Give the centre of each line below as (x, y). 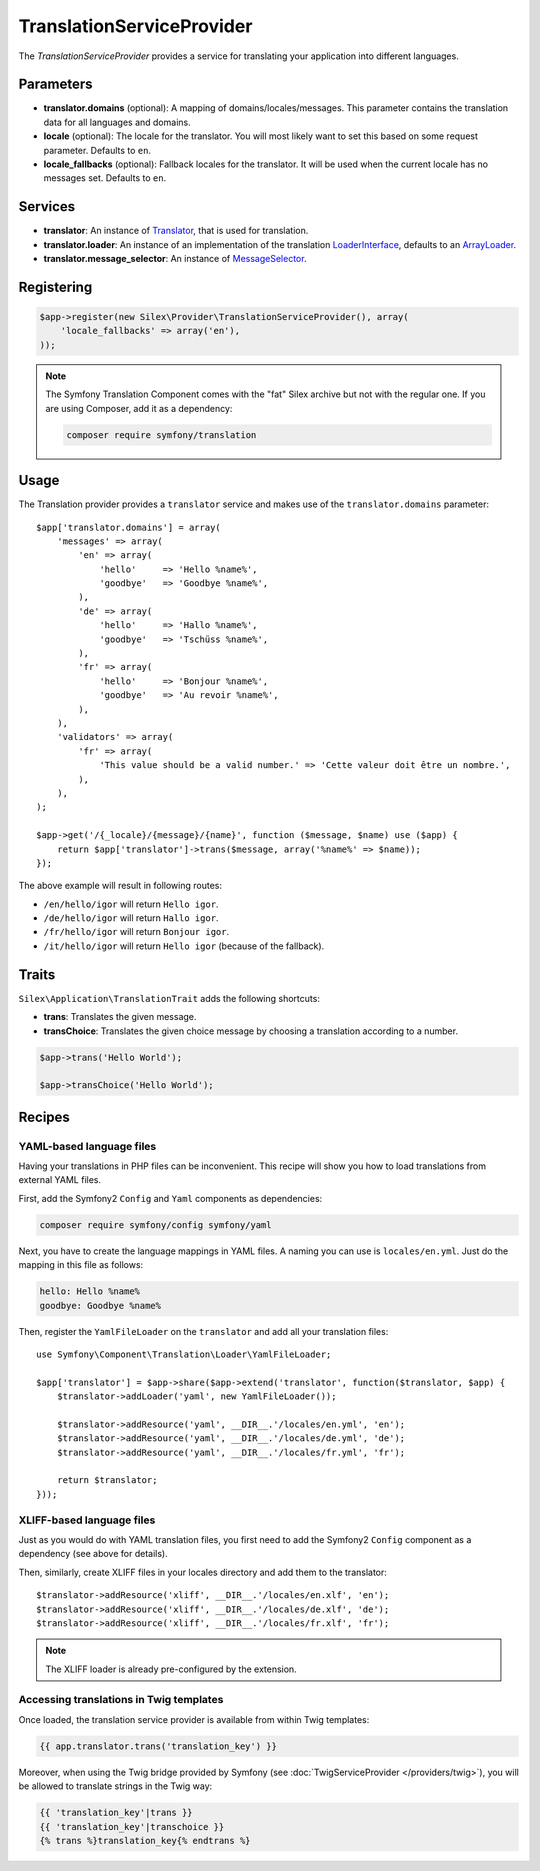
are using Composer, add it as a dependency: (139, 408)
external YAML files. (60, 1180)
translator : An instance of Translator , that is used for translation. (176, 231)
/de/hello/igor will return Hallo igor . (131, 918)
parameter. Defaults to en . (97, 150)
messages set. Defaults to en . (105, 178)
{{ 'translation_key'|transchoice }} (132, 1826)
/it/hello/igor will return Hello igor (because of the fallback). (184, 946)
